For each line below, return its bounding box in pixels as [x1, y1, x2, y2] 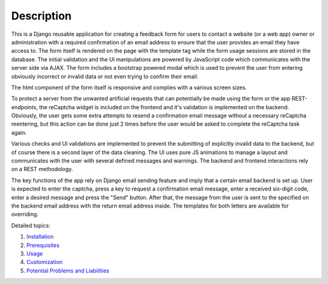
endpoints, [11, 103, 38, 110]
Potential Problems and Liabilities [26, 267, 109, 274]
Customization [26, 259, 63, 266]
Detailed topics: [11, 221, 51, 229]
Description [11, 9, 72, 22]
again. [11, 129, 27, 136]
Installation [26, 233, 54, 240]
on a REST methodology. [11, 166, 73, 173]
